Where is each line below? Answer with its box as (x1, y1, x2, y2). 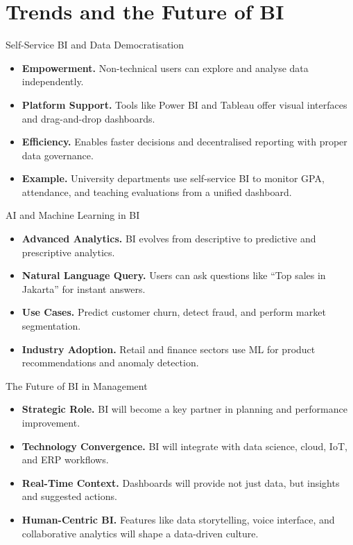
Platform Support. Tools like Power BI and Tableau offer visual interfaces (21, 97, 347, 111)
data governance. (21, 148, 94, 162)
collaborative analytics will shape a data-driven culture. (21, 526, 259, 540)
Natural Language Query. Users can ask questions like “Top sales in (21, 268, 326, 283)
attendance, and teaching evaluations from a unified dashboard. (21, 184, 292, 199)
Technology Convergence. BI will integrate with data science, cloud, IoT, (21, 438, 347, 453)
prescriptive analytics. (21, 244, 115, 259)
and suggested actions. (21, 489, 117, 503)
